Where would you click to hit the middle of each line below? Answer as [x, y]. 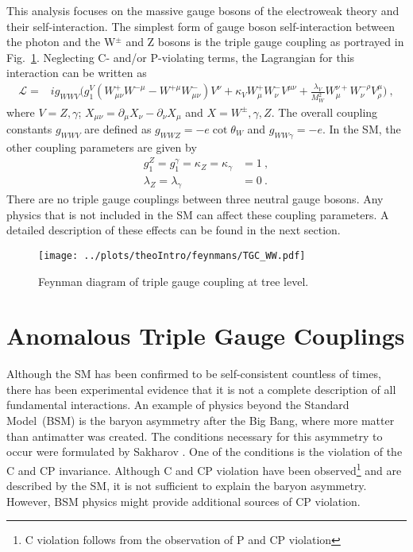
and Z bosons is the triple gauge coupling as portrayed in [265, 42]
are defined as [118, 129]
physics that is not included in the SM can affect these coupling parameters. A [198, 214]
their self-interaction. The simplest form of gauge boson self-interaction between [201, 26]
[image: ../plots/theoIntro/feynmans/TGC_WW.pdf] [172, 255]
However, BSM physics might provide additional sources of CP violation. [183, 501]
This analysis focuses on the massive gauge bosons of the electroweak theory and [203, 10]
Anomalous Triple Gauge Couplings [206, 336]
